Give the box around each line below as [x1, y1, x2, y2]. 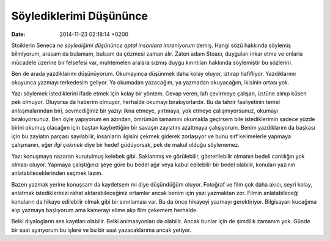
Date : [11, 31, 26, 38]
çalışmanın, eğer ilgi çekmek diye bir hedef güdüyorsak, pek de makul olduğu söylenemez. [11, 141, 240, 149]
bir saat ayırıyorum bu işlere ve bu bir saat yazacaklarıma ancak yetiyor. [11, 226, 192, 234]
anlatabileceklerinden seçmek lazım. [11, 169, 103, 177]
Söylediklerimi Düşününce [11, 9, 148, 23]
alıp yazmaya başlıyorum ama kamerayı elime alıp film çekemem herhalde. [11, 206, 198, 213]
